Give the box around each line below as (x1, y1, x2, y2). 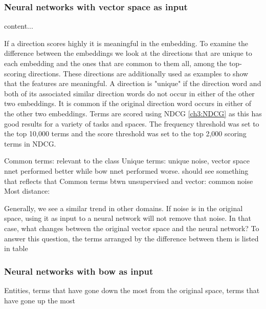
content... (4, 20, 33, 31)
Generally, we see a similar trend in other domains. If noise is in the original (4, 202, 243, 213)
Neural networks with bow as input (4, 264, 153, 277)
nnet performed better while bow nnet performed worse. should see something (4, 165, 249, 176)
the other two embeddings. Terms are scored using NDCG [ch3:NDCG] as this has (4, 108, 262, 118)
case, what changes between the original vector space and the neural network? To (4, 222, 259, 233)
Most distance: (4, 186, 50, 196)
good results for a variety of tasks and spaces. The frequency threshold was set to (4, 118, 259, 129)
